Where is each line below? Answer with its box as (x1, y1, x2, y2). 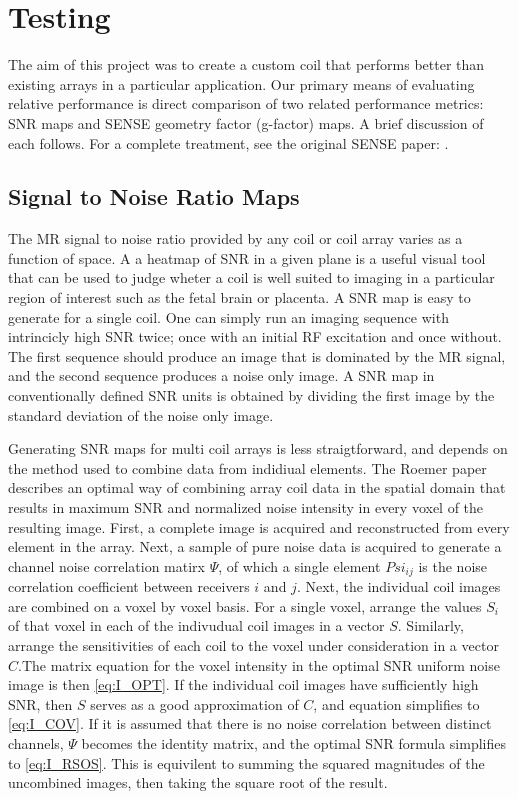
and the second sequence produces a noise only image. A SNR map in (8, 365, 435, 386)
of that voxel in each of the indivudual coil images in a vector (8, 615, 385, 636)
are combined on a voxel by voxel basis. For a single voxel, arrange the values (8, 595, 482, 616)
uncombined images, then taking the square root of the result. (8, 772, 388, 793)
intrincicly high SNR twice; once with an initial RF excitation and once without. (8, 326, 502, 347)
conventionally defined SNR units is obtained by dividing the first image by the (8, 385, 495, 406)
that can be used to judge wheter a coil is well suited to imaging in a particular (8, 267, 495, 288)
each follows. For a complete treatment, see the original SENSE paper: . (8, 132, 449, 153)
